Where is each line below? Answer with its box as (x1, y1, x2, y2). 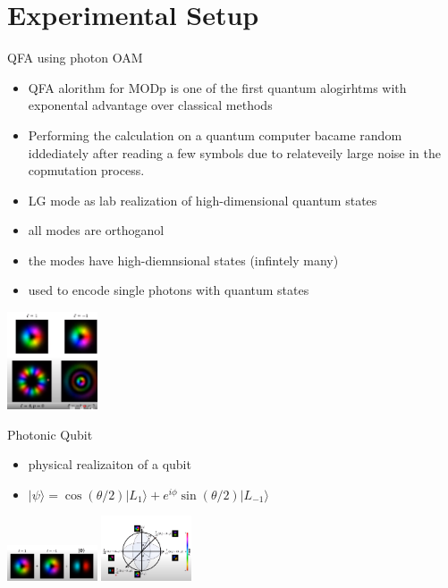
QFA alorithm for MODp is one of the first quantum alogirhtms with (28, 78, 407, 97)
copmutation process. (28, 161, 145, 180)
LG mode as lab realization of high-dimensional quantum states (28, 190, 377, 209)
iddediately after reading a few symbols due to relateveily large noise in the (28, 143, 442, 162)
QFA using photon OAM (7, 48, 143, 67)
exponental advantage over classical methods (28, 96, 273, 114)
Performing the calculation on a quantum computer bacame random (28, 125, 402, 144)
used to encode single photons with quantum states (28, 281, 309, 299)
